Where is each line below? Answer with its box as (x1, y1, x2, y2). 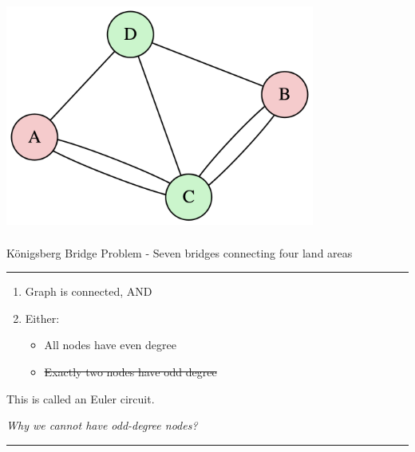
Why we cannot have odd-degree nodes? (6, 417, 198, 434)
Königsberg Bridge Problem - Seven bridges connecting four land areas (6, 244, 353, 261)
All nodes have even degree (44, 336, 176, 353)
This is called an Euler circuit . (6, 390, 155, 407)
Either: (25, 309, 60, 326)
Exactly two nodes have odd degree (44, 363, 217, 379)
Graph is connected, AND (25, 283, 152, 300)
